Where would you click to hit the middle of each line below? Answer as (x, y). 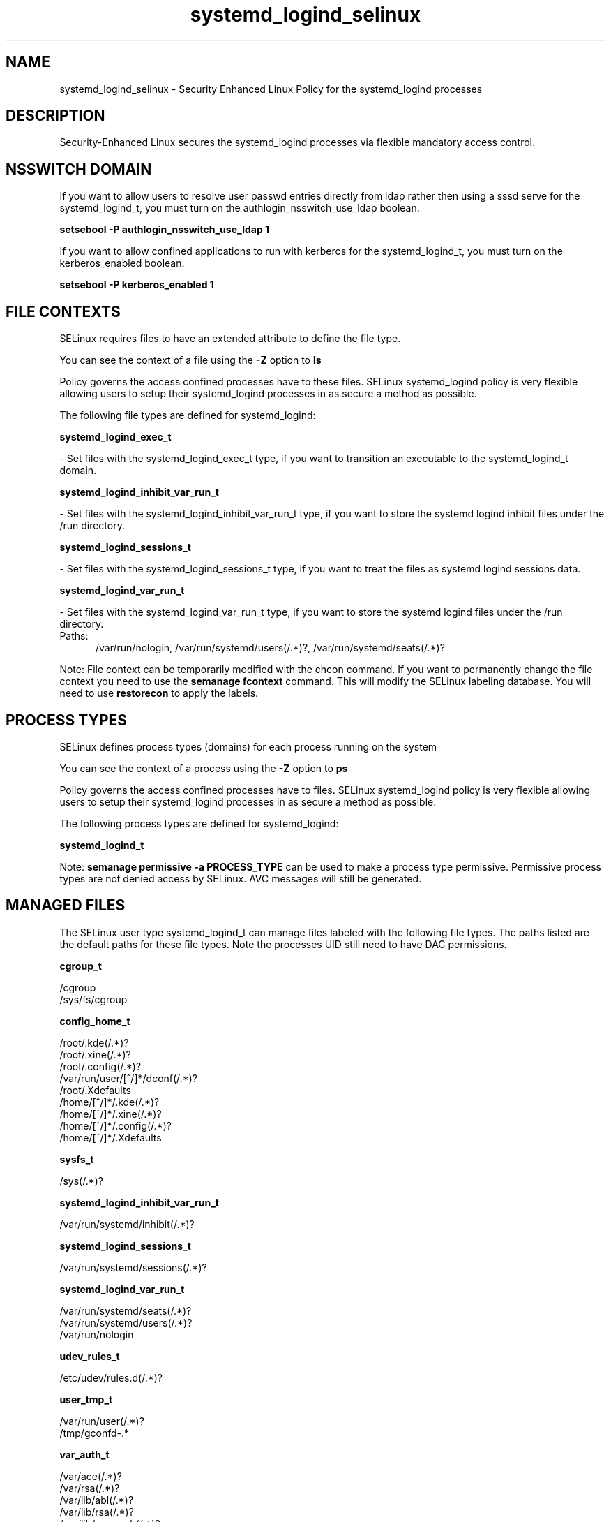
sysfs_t (77, 1159)
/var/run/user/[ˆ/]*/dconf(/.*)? (128, 1078)
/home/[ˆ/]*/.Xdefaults (111, 1137)
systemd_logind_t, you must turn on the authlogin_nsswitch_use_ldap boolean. (240, 208)
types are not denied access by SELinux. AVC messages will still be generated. (241, 878)
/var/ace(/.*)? (91, 1476)
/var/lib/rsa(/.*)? (97, 1512)
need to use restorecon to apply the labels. (159, 693)
